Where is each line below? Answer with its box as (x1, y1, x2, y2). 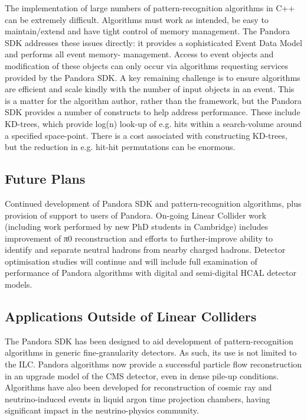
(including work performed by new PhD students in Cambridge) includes (5, 220, 269, 233)
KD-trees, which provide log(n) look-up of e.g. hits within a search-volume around (5, 117, 302, 129)
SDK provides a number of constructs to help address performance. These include (5, 106, 301, 118)
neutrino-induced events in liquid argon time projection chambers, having (5, 392, 270, 405)
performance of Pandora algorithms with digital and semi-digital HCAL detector (5, 266, 296, 279)
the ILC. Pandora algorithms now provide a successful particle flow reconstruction (5, 358, 302, 370)
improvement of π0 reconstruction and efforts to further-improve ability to (5, 232, 273, 244)
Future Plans (5, 170, 86, 188)
